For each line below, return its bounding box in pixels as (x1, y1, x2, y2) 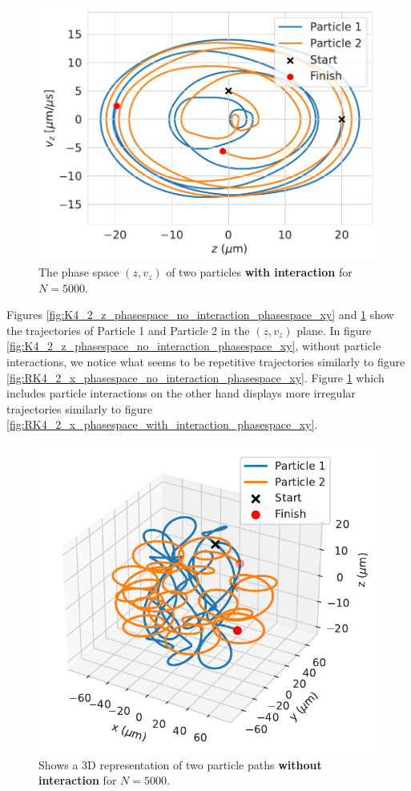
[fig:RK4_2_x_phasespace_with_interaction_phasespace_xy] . (6, 416, 318, 433)
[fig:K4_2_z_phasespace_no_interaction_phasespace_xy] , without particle (6, 337, 381, 354)
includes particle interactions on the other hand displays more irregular (6, 385, 356, 402)
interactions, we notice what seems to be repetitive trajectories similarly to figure (6, 353, 405, 370)
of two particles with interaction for (166, 264, 353, 280)
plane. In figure (296, 321, 372, 338)
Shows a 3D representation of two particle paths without (38, 756, 322, 773)
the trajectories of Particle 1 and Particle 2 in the (6, 321, 250, 338)
